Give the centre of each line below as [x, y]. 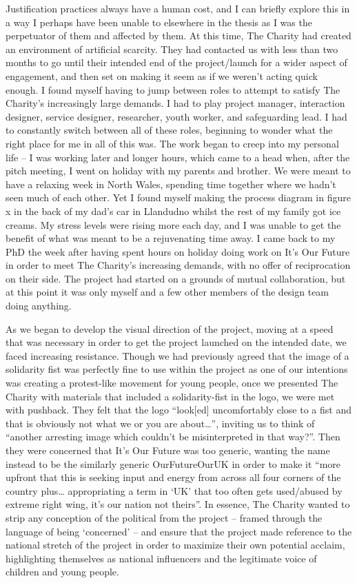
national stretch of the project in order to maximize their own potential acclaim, [175, 545]
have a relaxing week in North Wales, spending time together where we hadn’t [171, 184]
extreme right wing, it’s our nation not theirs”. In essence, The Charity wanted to [178, 504]
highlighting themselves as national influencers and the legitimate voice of [161, 558]
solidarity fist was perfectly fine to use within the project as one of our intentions [177, 369]
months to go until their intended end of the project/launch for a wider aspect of [176, 62]
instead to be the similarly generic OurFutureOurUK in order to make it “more [173, 463]
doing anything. [39, 306]
